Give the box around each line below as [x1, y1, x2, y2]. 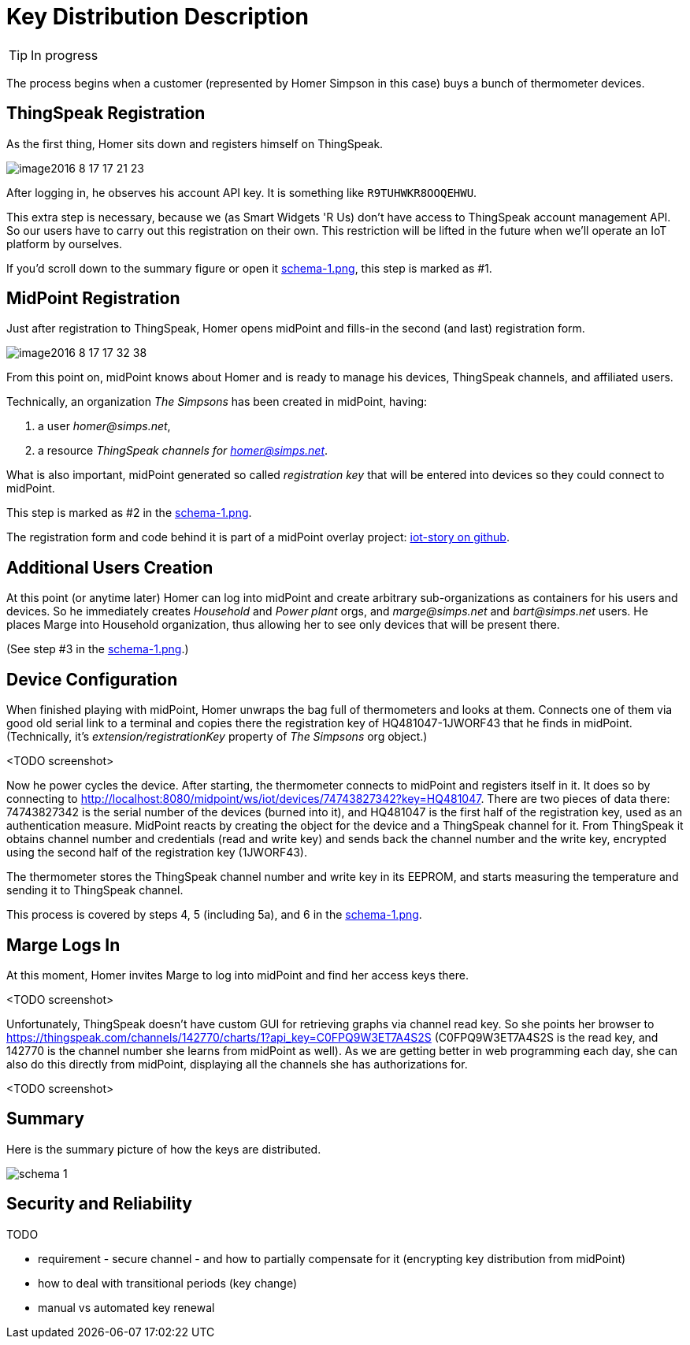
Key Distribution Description [6, 3, 309, 30]
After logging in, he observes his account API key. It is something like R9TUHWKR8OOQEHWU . [6, 185, 477, 199]
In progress [31, 46, 98, 63]
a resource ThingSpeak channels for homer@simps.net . [38, 444, 328, 458]
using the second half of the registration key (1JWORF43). [6, 845, 307, 860]
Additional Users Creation [6, 557, 213, 578]
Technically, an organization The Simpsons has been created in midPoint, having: [6, 395, 428, 409]
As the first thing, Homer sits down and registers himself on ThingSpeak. [6, 136, 384, 150]
